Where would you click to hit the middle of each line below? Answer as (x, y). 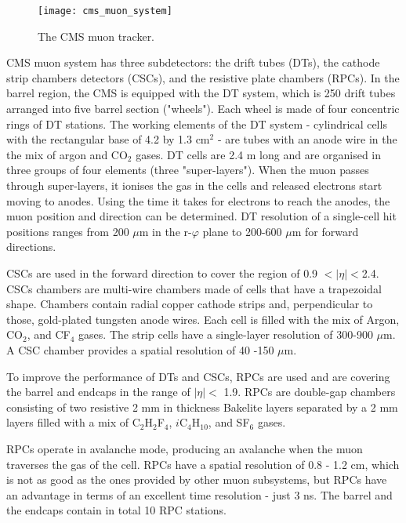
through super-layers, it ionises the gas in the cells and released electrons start (194, 185)
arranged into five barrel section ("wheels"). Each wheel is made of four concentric (203, 109)
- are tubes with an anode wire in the (307, 139)
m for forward (325, 231)
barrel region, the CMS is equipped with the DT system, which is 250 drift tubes (201, 93)
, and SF (229, 422)
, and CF (49, 334)
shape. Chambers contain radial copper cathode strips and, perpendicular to (190, 304)
